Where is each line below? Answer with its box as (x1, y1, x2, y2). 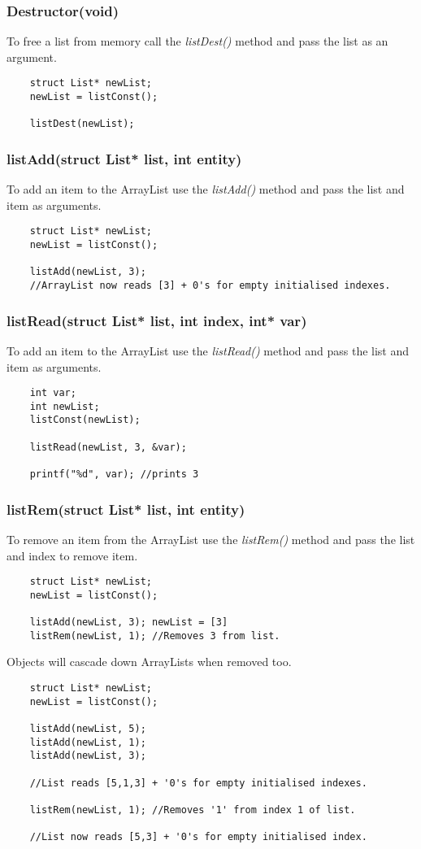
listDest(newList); (29, 118, 135, 130)
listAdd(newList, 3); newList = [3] (29, 616, 228, 629)
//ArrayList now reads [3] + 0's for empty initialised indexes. (29, 280, 391, 292)
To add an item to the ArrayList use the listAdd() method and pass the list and (7, 181, 405, 198)
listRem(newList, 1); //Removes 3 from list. (29, 629, 280, 642)
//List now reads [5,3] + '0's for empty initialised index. (29, 831, 367, 843)
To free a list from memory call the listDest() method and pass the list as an (7, 33, 388, 50)
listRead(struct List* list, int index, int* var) (7, 310, 307, 330)
